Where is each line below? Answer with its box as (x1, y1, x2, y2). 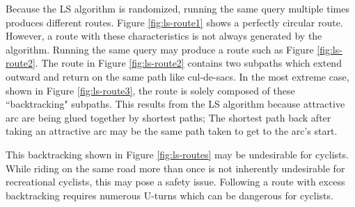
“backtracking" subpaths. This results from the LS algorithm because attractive (6, 97, 345, 111)
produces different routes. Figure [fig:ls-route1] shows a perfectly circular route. (6, 15, 343, 29)
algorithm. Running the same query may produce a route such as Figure (6, 42, 314, 56)
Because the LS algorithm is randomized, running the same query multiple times (6, 1, 349, 15)
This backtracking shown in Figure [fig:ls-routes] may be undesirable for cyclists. (6, 147, 349, 161)
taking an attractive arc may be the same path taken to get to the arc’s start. (6, 124, 338, 138)
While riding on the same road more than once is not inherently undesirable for (6, 160, 345, 175)
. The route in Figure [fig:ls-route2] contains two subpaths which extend (35, 56, 342, 70)
